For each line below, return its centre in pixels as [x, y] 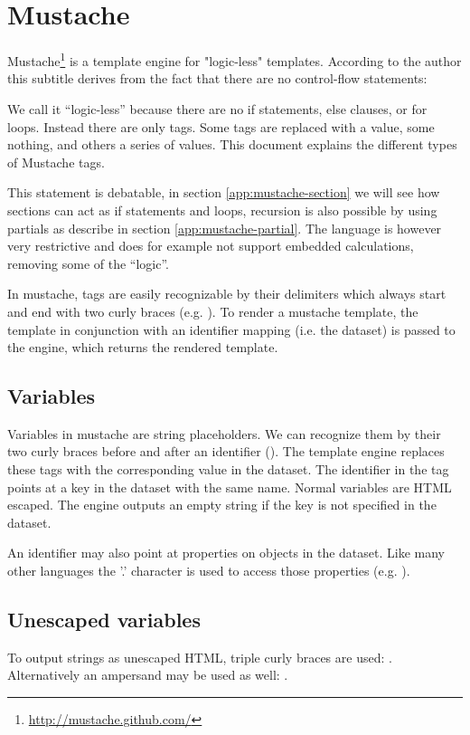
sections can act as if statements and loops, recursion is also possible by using [222, 210]
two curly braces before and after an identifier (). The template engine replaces [226, 451]
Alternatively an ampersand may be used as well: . [148, 675]
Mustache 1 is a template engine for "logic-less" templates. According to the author [235, 59]
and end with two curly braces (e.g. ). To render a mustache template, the [213, 311]
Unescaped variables [104, 620]
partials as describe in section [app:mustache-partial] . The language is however [225, 228]
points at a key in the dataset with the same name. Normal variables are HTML [230, 487]
